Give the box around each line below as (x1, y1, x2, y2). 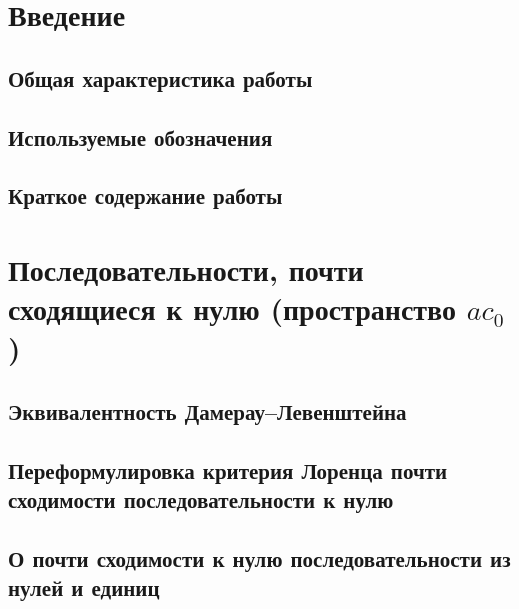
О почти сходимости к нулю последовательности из (8, 542, 511, 573)
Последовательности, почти (8, 248, 364, 289)
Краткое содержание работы (8, 180, 283, 211)
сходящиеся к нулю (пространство (8, 288, 457, 329)
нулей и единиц (8, 572, 160, 603)
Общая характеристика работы (8, 62, 313, 93)
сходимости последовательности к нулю (8, 484, 394, 515)
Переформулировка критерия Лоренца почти (8, 454, 448, 485)
